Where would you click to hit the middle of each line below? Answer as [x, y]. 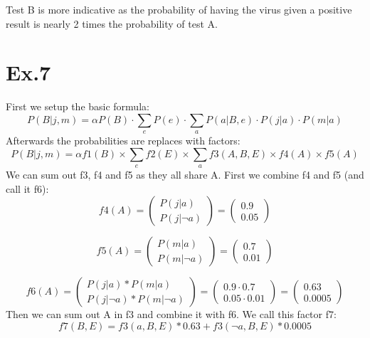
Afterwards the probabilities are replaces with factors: [123, 141]
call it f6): [27, 188]
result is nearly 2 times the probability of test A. [112, 23]
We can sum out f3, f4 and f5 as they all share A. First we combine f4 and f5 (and [185, 175]
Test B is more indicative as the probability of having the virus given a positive [179, 9]
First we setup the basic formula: [78, 106]
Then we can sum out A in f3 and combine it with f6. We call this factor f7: [171, 314]
